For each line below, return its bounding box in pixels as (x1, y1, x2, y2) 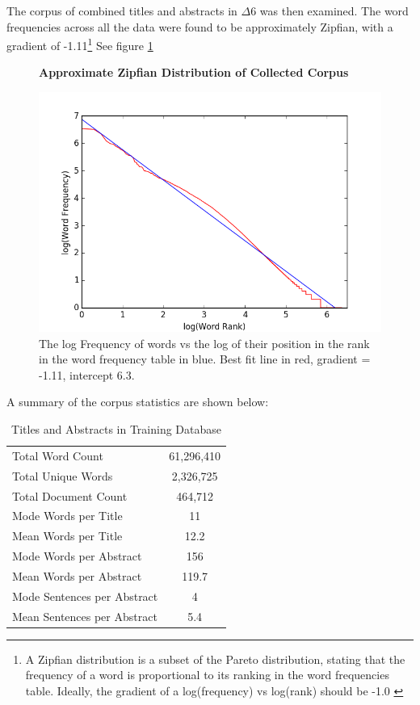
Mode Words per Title (12, 507, 123, 524)
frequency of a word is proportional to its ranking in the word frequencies (25, 666, 389, 683)
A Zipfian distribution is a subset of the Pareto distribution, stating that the (25, 650, 405, 667)
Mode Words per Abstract (12, 548, 142, 564)
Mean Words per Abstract (12, 567, 142, 584)
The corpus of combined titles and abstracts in (6, 2, 237, 19)
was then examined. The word (259, 2, 409, 19)
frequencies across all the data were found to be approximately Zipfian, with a (6, 18, 393, 35)
